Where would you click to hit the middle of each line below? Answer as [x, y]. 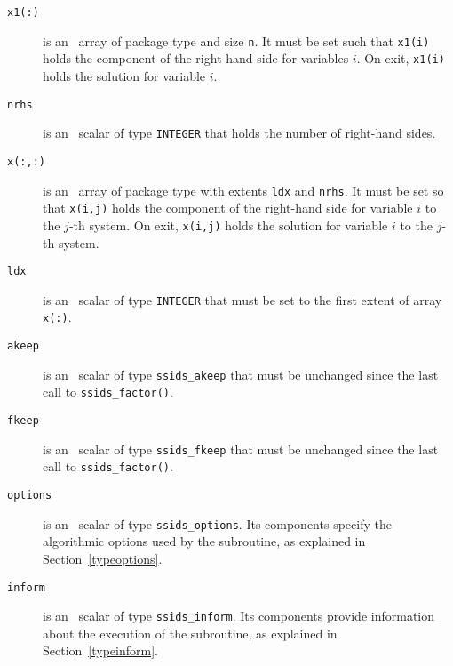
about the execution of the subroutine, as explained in [190, 633]
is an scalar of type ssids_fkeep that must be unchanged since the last [241, 449]
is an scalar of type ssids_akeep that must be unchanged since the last [241, 374]
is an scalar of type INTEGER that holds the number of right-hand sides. [239, 133]
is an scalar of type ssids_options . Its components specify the [217, 523]
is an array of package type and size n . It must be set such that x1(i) [236, 40]
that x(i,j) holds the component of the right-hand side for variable [228, 208]
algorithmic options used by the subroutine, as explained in [204, 541]
